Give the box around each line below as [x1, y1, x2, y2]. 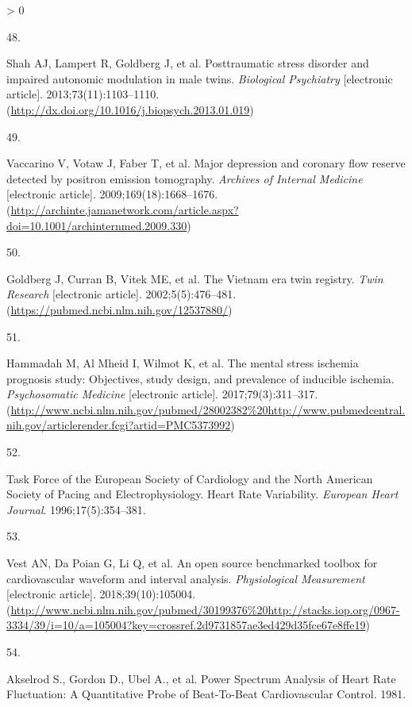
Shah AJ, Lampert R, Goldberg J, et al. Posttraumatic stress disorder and [6, 55, 369, 71]
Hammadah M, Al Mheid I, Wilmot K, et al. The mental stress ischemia [6, 355, 359, 371]
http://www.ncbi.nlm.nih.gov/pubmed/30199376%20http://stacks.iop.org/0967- [10, 601, 400, 617]
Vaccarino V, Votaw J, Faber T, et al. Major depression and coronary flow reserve [6, 155, 406, 171]
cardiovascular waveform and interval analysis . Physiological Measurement [6, 570, 365, 586]
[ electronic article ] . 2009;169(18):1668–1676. [6, 186, 218, 202]
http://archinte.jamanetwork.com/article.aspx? [10, 201, 239, 217]
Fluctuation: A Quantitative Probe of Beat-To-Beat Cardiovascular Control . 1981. [6, 686, 406, 702]
